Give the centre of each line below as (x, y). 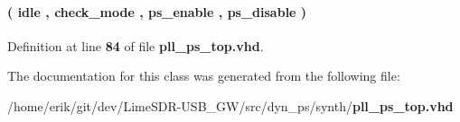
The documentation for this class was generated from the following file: (204, 76)
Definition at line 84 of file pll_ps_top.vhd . (136, 45)
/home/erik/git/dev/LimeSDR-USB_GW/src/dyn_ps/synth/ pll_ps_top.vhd (230, 105)
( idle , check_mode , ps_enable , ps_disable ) (157, 11)
